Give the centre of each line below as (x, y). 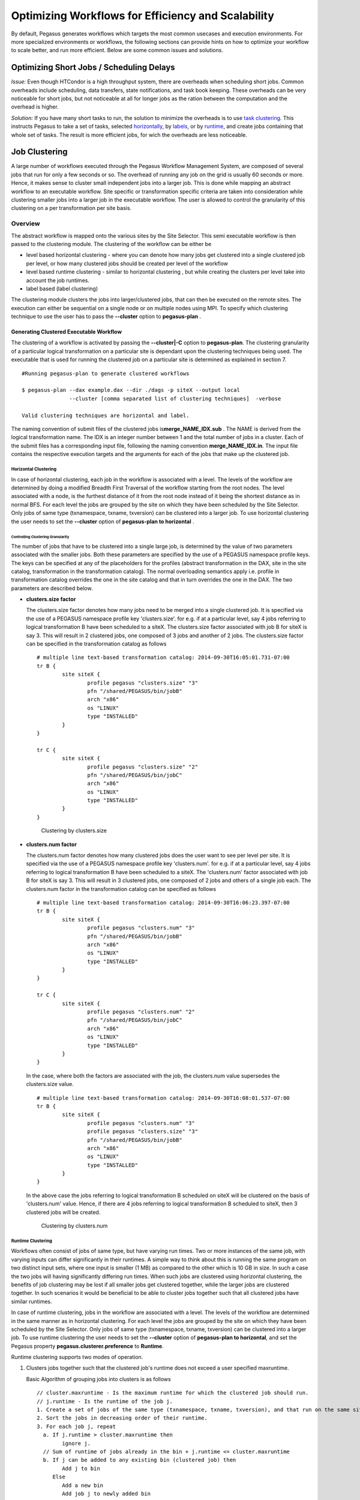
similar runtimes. (31, 1301)
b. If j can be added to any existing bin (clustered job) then (139, 1460)
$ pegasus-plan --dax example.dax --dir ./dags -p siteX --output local (131, 390)
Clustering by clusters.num (74, 1226)
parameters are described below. (52, 588)
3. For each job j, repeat (76, 1426)
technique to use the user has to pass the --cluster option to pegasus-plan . (106, 316)
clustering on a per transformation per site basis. (71, 208)
